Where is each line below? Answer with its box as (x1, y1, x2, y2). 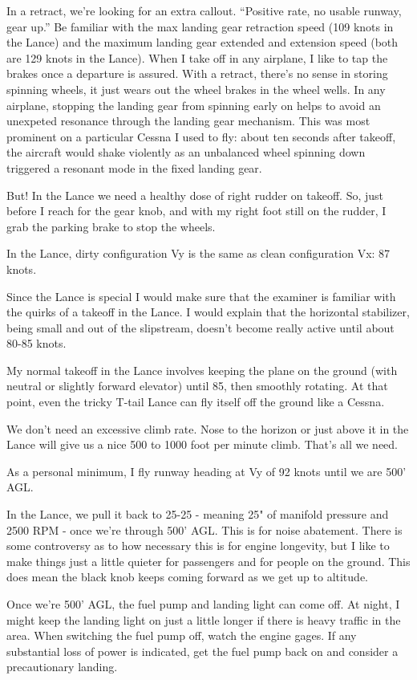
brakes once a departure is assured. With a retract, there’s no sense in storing (6, 65, 388, 82)
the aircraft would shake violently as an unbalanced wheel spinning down (6, 144, 366, 161)
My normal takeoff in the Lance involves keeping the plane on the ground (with (6, 361, 398, 378)
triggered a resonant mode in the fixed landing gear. (6, 159, 262, 176)
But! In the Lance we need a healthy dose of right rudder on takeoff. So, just (6, 186, 384, 203)
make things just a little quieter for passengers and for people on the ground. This (6, 552, 411, 569)
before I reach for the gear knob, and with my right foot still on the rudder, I (6, 202, 387, 219)
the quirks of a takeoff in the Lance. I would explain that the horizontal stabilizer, (6, 303, 410, 320)
